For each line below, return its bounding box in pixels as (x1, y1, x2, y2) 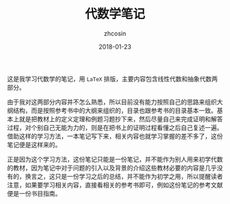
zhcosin (103, 29, 127, 38)
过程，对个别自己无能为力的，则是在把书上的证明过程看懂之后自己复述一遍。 (7, 123, 223, 131)
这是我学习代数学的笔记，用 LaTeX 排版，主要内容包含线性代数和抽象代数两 (7, 75, 218, 83)
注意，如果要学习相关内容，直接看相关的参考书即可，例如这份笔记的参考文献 (7, 181, 223, 189)
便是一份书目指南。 (7, 189, 62, 197)
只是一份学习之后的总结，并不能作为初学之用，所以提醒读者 (54, 172, 223, 180)
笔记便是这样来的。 (7, 140, 62, 149)
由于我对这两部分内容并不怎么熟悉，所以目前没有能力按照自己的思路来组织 (7, 97, 217, 106)
